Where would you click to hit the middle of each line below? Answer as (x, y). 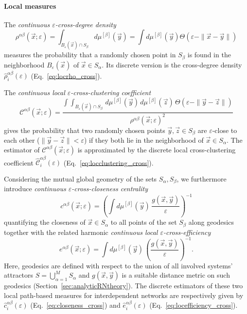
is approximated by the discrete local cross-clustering (157, 149)
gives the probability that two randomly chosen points (85, 130)
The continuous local (35, 92)
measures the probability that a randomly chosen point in (90, 55)
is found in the (209, 55)
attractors (19, 275)
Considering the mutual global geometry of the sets (80, 178)
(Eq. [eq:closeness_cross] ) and (75, 305)
